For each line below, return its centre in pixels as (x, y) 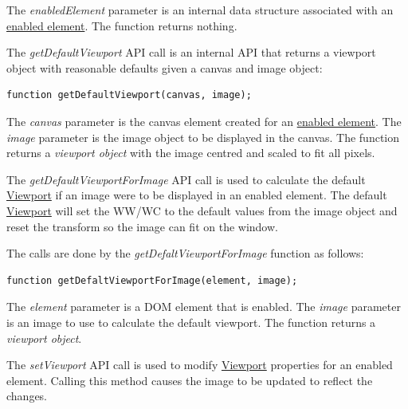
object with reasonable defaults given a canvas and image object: (165, 67)
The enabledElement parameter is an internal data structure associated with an (200, 10)
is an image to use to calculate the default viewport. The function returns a (191, 322)
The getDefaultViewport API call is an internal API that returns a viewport (191, 52)
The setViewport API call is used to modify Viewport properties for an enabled (200, 365)
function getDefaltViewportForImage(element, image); (152, 280)
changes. (27, 396)
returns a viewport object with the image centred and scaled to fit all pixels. (191, 153)
